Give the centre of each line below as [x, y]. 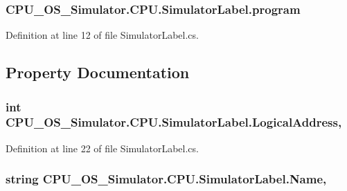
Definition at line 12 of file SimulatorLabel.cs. [102, 35]
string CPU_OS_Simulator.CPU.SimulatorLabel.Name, [166, 179]
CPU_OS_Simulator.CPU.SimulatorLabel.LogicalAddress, [174, 122]
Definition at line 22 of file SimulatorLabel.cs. [102, 148]
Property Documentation [98, 72]
